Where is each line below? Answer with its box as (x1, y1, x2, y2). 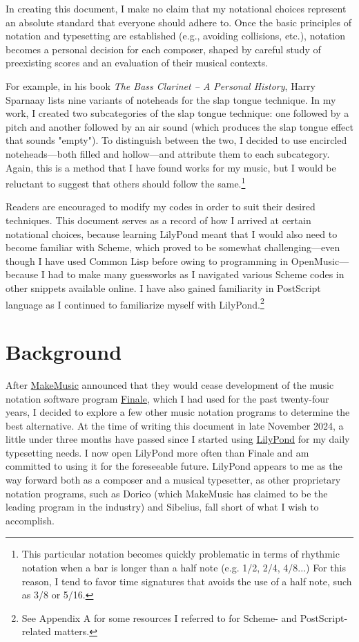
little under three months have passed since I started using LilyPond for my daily (6, 432, 350, 446)
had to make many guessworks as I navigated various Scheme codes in (48, 267, 345, 282)
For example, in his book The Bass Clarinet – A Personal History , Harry (6, 78, 316, 93)
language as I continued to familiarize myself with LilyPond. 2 (6, 295, 264, 311)
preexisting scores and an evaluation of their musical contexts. (6, 55, 269, 70)
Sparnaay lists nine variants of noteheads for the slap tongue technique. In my (6, 92, 336, 107)
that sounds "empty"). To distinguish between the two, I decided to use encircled (6, 133, 347, 147)
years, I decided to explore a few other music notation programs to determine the (6, 405, 350, 419)
